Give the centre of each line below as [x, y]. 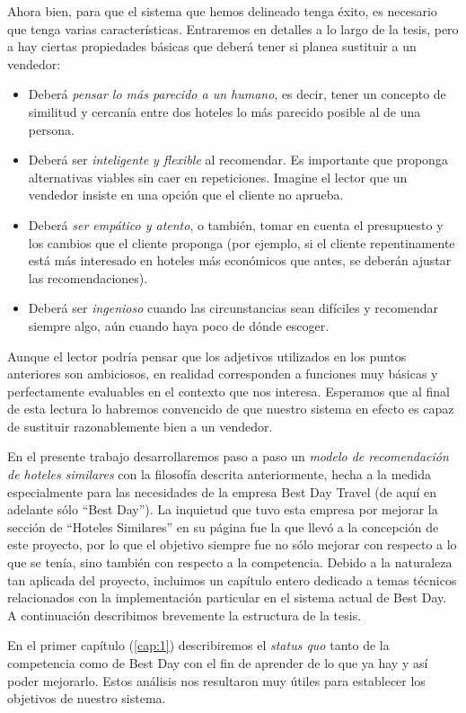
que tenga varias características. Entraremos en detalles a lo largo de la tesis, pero [233, 28]
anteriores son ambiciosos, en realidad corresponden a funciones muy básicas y [223, 374]
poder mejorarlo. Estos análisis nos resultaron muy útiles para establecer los [216, 680]
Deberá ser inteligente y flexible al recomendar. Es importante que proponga [238, 160]
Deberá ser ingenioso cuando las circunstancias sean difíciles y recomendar [233, 308]
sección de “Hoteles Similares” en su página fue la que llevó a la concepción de [223, 526]
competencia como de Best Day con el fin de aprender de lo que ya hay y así [218, 663]
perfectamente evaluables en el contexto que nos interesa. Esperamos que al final [229, 391]
